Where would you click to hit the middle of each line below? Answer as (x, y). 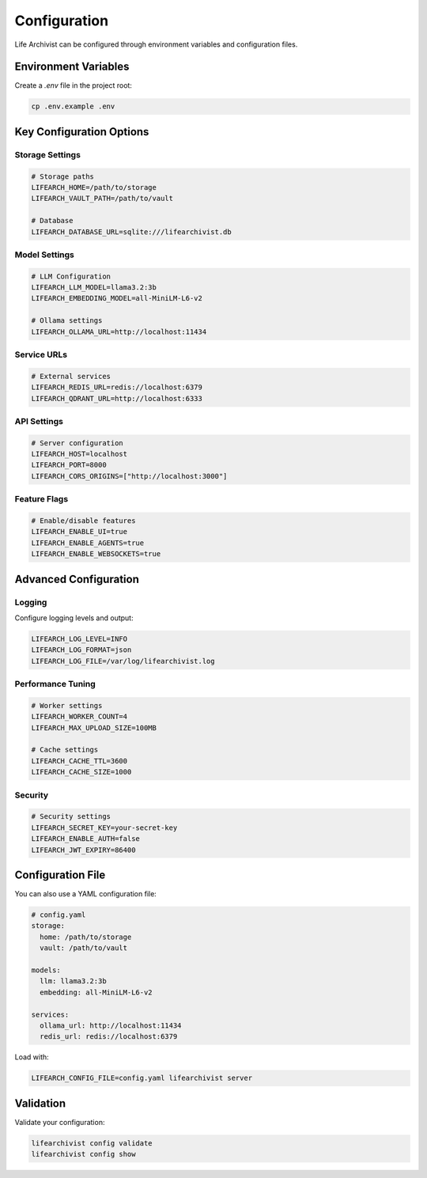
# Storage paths (63, 176)
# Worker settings (67, 705)
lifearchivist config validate (92, 1143)
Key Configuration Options (82, 132)
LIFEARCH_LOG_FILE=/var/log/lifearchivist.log (123, 661)
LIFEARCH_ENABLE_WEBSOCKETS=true (96, 554)
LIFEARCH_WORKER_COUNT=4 (79, 717)
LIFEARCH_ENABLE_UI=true (79, 532)
